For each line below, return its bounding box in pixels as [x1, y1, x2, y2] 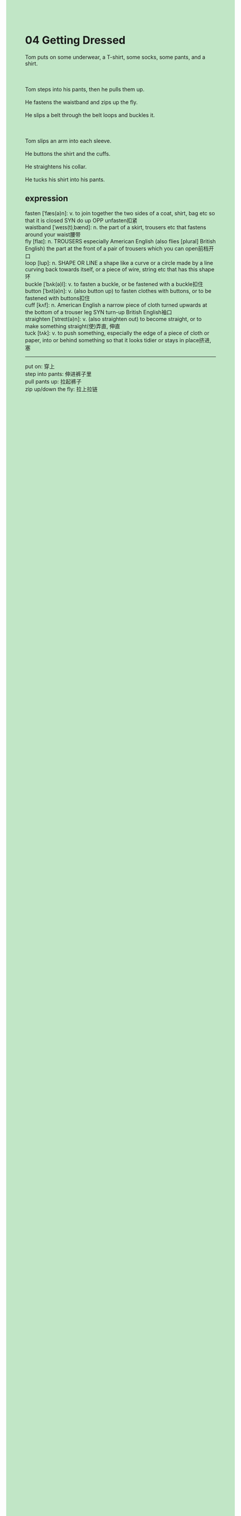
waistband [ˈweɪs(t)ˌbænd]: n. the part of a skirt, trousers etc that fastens [25, 223, 206, 230]
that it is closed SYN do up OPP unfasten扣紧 [25, 216, 138, 224]
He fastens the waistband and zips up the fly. [25, 98, 138, 106]
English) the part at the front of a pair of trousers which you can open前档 [25, 244, 209, 252]
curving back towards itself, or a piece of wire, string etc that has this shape [25, 266, 214, 273]
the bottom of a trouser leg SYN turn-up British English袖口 [25, 308, 173, 315]
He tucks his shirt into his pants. [25, 176, 105, 183]
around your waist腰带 [25, 230, 81, 238]
